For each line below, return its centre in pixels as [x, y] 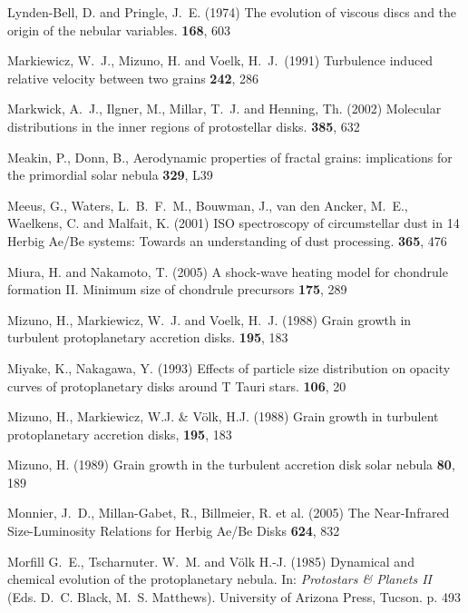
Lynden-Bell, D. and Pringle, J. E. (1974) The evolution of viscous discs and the [232, 12]
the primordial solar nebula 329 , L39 [110, 175]
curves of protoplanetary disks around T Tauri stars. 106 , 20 [177, 386]
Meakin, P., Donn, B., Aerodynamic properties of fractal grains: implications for [230, 157]
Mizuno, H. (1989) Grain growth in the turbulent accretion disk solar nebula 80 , [231, 465]
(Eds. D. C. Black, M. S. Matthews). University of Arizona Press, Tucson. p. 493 [234, 596]
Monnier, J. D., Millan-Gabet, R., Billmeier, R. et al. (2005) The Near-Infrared [229, 513]
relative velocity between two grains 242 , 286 [133, 78]
